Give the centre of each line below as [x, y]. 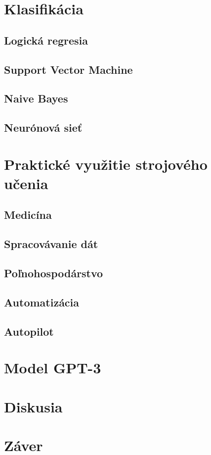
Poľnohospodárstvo [54, 273]
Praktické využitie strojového [106, 164]
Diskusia [33, 406]
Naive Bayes [36, 98]
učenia [26, 183]
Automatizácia [42, 302]
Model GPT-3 [53, 368]
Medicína [28, 215]
